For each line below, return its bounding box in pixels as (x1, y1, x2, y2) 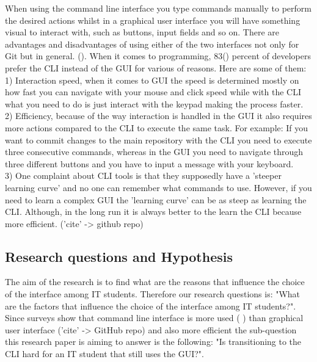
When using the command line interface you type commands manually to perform (5, 2, 312, 14)
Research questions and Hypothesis (5, 247, 233, 266)
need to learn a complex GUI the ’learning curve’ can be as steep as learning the (5, 193, 307, 206)
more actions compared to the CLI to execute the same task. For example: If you (5, 121, 308, 134)
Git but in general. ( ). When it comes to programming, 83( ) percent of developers (5, 49, 311, 62)
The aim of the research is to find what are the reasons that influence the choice (5, 275, 305, 288)
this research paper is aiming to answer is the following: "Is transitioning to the (5, 335, 302, 348)
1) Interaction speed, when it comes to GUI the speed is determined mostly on (5, 73, 299, 86)
